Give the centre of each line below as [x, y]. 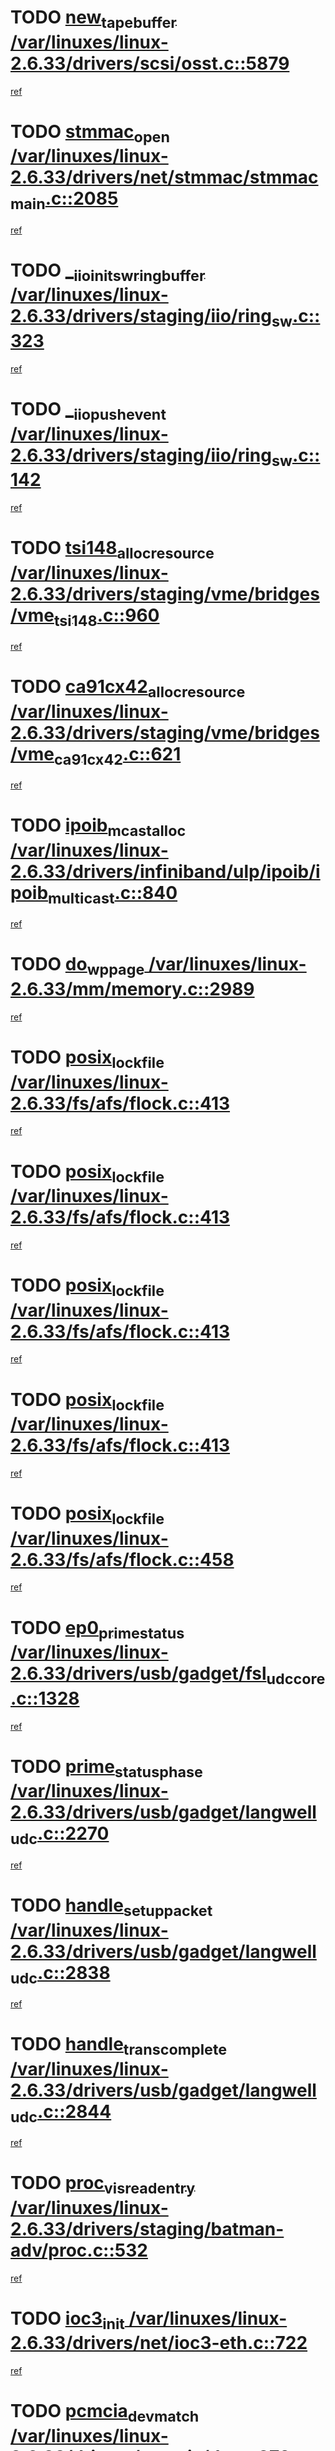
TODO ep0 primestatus [97, 1629]
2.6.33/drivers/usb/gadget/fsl [138, 1673]
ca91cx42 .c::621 [117, 755]
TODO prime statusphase [106, 1768]
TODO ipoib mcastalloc [98, 827]
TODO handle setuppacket [111, 1907]
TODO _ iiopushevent [88, 410]
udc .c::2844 [61, 2113]
